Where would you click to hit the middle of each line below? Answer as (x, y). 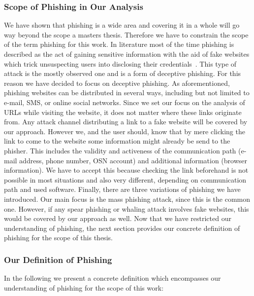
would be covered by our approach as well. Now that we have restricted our (118, 218)
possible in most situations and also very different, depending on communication (125, 179)
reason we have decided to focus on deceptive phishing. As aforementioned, (117, 83)
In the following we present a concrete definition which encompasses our (112, 278)
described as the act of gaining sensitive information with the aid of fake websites (127, 54)
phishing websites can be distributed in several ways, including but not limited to (127, 92)
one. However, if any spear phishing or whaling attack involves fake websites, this (127, 208)
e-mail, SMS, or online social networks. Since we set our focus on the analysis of (125, 102)
